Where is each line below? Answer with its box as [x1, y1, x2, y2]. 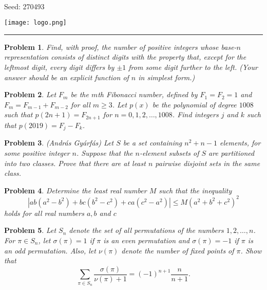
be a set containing [123, 137, 182, 148]
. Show [240, 245, 262, 256]
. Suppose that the [77, 147, 133, 158]
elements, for [220, 137, 261, 148]
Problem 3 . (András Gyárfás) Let [4, 137, 114, 148]
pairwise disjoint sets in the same [155, 157, 260, 168]
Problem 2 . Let [4, 89, 56, 100]
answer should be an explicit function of [4, 71, 129, 82]
